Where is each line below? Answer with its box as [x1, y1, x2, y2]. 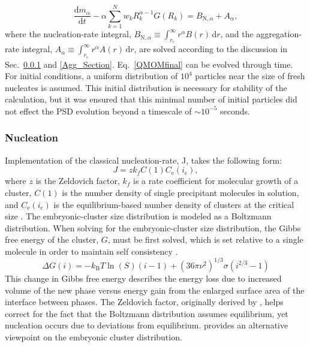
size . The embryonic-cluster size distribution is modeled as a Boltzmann [5, 210, 272, 222]
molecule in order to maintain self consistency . [5, 245, 178, 257]
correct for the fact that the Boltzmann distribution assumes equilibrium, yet [5, 307, 288, 319]
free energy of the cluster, [5, 233, 99, 246]
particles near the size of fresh [195, 70, 305, 82]
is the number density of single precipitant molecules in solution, [62, 186, 299, 198]
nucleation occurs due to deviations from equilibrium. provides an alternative [5, 319, 288, 331]
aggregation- [256, 28, 302, 40]
